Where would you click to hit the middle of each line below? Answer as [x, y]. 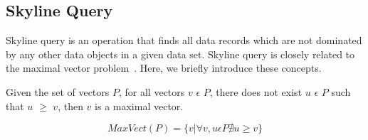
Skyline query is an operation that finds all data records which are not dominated [184, 40]
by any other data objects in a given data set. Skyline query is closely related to [180, 54]
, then [70, 106]
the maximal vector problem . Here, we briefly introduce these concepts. [164, 68]
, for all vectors [152, 91]
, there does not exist [256, 91]
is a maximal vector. [139, 106]
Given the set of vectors [58, 91]
